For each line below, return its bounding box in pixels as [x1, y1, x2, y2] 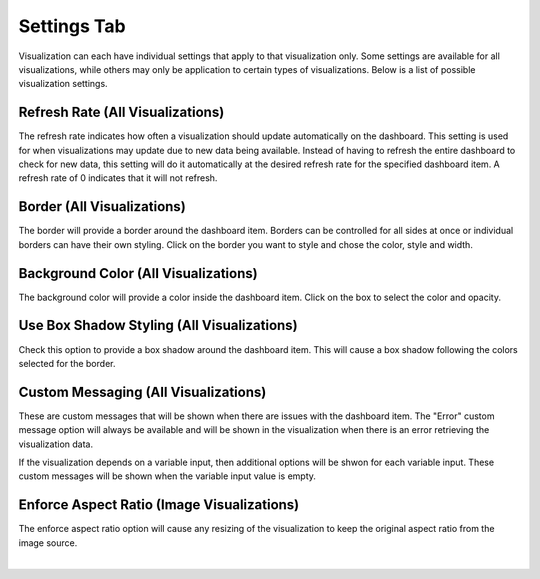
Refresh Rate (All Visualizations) [18, 104, 225, 121]
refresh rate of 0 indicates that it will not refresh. [18, 172, 218, 184]
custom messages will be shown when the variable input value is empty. [18, 470, 317, 482]
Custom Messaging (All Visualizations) [18, 383, 267, 400]
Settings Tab [18, 15, 126, 37]
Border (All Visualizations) [18, 198, 187, 215]
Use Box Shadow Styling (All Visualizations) [18, 317, 299, 334]
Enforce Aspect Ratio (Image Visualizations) [18, 496, 300, 514]
